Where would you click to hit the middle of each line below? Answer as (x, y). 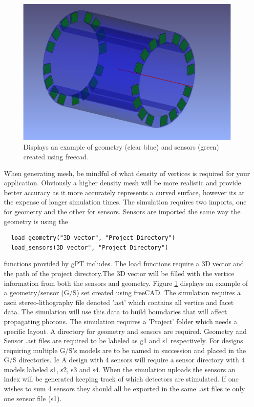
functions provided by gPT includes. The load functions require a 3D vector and (124, 264)
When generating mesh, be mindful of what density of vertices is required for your (127, 173)
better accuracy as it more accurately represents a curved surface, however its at (124, 192)
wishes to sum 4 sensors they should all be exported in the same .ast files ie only (125, 389)
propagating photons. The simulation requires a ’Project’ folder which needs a (121, 321)
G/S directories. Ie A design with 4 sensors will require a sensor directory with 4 (125, 360)
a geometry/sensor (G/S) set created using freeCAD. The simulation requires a (122, 293)
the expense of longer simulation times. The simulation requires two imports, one (125, 202)
